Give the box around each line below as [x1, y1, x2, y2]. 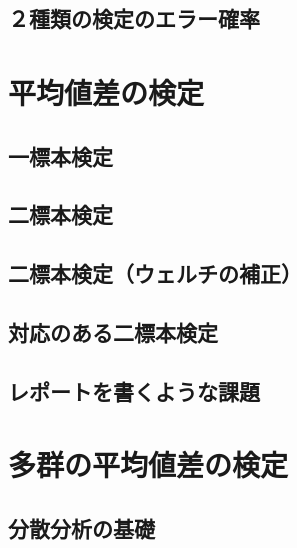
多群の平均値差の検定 [8, 444, 289, 485]
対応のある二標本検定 [8, 316, 218, 347]
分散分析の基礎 [8, 512, 155, 543]
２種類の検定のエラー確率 [8, 3, 260, 34]
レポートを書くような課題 [8, 375, 260, 406]
